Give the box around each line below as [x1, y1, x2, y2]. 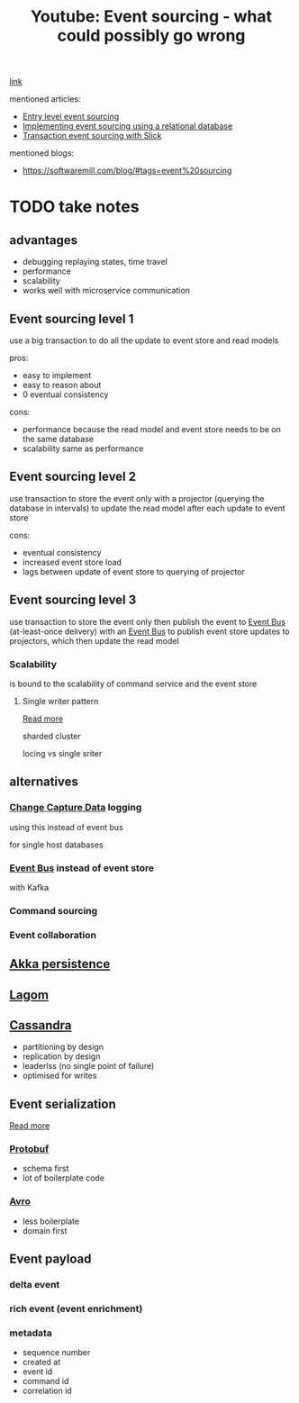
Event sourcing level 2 [9, 469, 137, 484]
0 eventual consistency [22, 389, 109, 400]
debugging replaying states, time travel [22, 257, 168, 267]
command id [22, 1376, 69, 1387]
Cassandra [9, 1018, 72, 1033]
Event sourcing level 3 [9, 593, 137, 608]
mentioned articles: [9, 94, 81, 104]
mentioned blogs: [9, 148, 75, 158]
